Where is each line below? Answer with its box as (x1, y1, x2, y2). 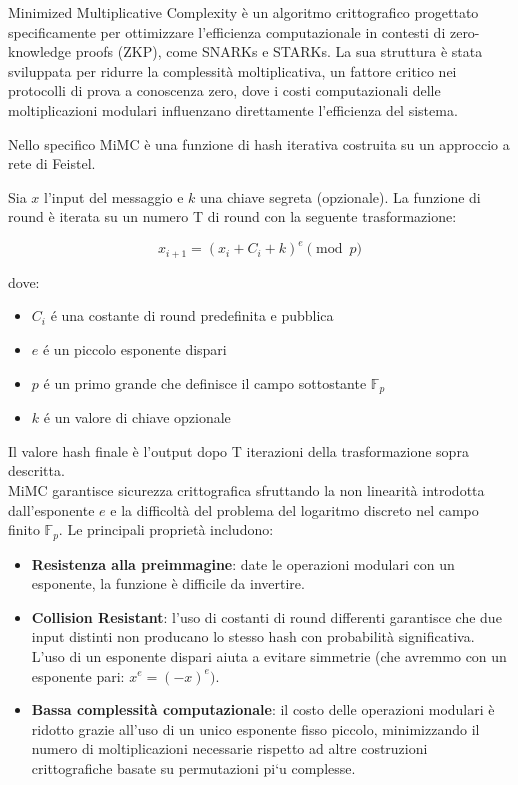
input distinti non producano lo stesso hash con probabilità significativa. (31, 626, 475, 647)
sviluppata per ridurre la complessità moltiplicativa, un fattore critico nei (8, 60, 457, 81)
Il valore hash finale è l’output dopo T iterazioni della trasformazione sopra (8, 440, 469, 461)
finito (8, 519, 40, 540)
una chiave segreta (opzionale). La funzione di (200, 186, 481, 207)
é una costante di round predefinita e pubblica (50, 305, 334, 326)
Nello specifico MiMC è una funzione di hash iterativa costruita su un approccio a (8, 133, 510, 154)
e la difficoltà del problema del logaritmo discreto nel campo (110, 499, 479, 520)
